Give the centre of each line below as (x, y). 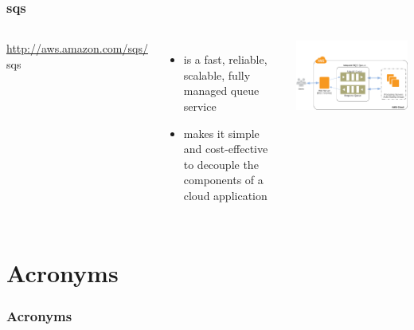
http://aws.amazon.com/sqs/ (77, 48)
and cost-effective (226, 149)
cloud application (225, 195)
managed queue (221, 90)
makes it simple (221, 133)
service (200, 106)
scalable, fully (217, 75)
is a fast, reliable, (225, 59)
